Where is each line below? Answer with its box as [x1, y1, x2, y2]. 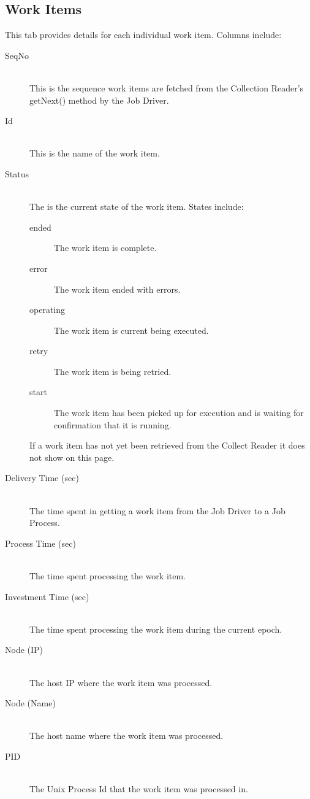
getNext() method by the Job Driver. [29, 93, 169, 106]
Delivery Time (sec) [5, 471, 79, 484]
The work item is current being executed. [54, 323, 209, 336]
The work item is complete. [54, 241, 157, 254]
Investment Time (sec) [5, 590, 89, 603]
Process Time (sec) [5, 536, 76, 549]
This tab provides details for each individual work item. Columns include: [5, 28, 282, 41]
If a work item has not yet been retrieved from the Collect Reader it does [29, 439, 305, 452]
